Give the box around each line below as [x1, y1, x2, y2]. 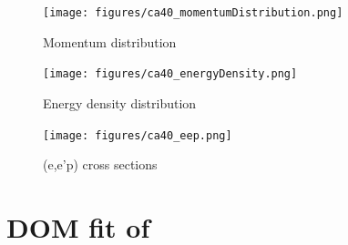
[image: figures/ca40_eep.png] [43, 128, 232, 142]
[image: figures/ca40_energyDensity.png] [43, 67, 298, 81]
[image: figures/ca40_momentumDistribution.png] [43, 6, 343, 19]
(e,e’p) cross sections [43, 155, 158, 174]
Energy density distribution [43, 93, 197, 112]
